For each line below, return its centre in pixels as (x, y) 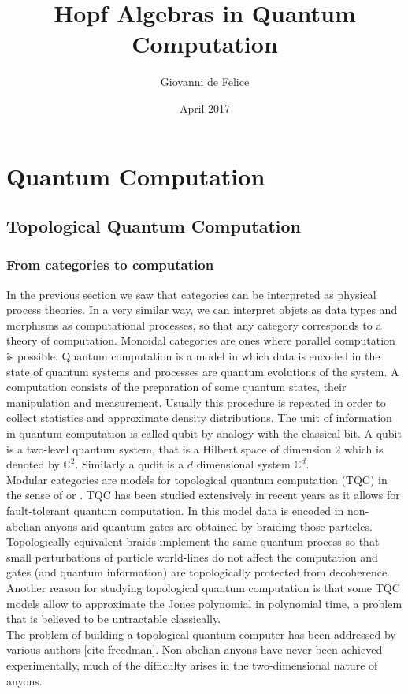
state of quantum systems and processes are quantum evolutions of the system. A (203, 371)
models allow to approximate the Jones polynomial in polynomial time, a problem (204, 603)
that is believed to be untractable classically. (114, 619)
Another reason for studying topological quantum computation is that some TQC (203, 587)
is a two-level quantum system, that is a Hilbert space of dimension (169, 448)
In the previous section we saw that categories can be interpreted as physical (191, 294)
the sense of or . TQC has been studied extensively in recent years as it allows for (203, 495)
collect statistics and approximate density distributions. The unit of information (199, 418)
